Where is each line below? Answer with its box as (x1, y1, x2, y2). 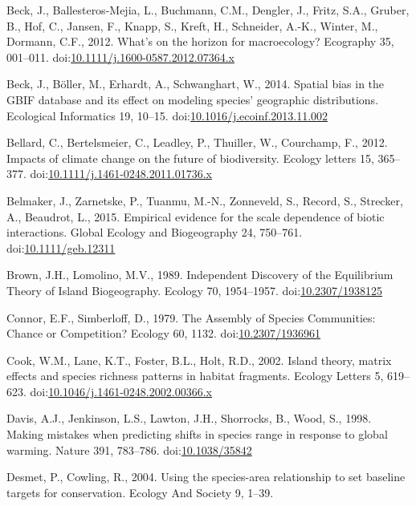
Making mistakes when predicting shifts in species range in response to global (6, 426, 388, 443)
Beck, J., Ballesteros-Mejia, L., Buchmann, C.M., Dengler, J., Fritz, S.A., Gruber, (6, 2, 410, 18)
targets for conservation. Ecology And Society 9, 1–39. (6, 484, 274, 500)
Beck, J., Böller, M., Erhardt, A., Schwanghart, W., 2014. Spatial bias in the (6, 75, 385, 92)
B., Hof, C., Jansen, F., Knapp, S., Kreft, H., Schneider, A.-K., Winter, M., (6, 17, 378, 34)
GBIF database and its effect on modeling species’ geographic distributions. (6, 91, 379, 107)
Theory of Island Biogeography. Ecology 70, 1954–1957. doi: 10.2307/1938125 (6, 281, 383, 298)
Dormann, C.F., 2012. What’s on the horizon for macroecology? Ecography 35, (6, 33, 394, 50)
